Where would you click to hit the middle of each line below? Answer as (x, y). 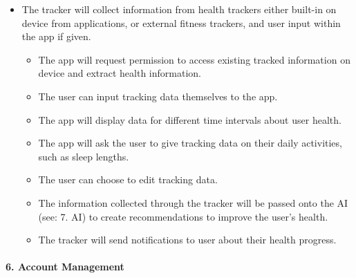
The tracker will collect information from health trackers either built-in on (179, 9)
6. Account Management (65, 267)
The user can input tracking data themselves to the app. (158, 96)
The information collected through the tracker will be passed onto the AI (193, 202)
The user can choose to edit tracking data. (128, 179)
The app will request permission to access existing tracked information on (194, 59)
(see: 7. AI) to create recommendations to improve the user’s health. (183, 216)
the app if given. (56, 36)
